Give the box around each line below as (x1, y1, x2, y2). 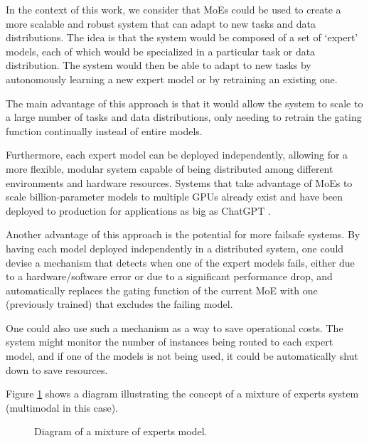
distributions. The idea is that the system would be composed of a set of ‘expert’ (6, 30, 358, 45)
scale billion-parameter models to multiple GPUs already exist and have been (6, 189, 343, 204)
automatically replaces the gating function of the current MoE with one (6, 282, 318, 297)
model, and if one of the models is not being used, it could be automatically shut (6, 348, 358, 363)
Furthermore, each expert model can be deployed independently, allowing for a (6, 147, 348, 162)
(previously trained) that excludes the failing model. (6, 297, 233, 311)
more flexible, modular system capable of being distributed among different (6, 161, 333, 176)
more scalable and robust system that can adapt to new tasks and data (6, 16, 316, 31)
